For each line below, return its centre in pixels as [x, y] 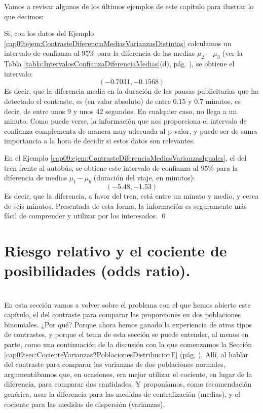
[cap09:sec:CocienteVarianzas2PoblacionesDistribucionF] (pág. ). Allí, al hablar [126, 354]
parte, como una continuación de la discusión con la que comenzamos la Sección [128, 344]
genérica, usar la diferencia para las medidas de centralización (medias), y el [122, 393]
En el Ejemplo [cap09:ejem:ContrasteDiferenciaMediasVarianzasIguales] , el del [125, 157]
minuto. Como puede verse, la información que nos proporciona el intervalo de [125, 121]
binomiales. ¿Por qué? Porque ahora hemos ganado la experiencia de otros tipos [128, 324]
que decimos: [24, 16]
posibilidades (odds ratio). [97, 270]
